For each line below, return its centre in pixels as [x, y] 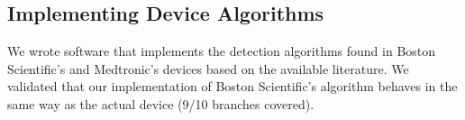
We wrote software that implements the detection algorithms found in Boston [222, 51]
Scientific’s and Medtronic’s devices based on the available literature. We [208, 68]
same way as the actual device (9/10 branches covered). [161, 103]
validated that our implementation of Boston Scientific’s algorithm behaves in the [232, 86]
